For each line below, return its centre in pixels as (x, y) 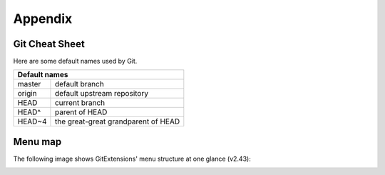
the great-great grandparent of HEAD (117, 121)
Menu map (37, 142)
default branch (79, 84)
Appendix (43, 19)
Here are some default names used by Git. (75, 61)
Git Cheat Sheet (49, 44)
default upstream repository (102, 94)
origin (27, 94)
